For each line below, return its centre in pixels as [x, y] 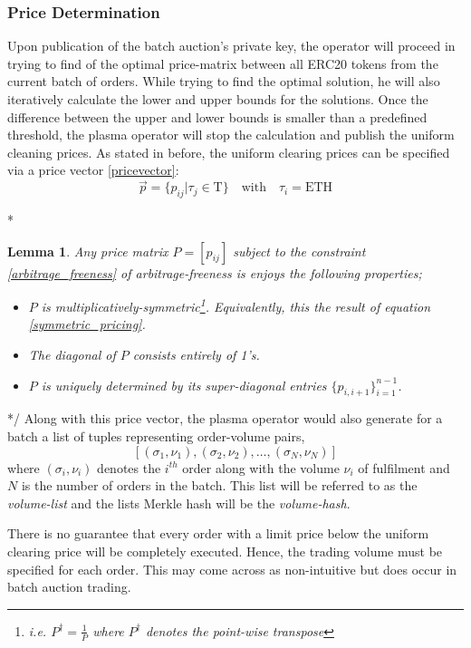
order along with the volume [261, 467]
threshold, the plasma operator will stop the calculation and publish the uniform [231, 135]
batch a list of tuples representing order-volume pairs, [156, 436]
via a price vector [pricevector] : [93, 170]
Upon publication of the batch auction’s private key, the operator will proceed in [231, 46]
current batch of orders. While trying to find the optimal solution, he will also [224, 81]
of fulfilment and [404, 467]
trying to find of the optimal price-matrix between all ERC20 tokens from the [223, 63]
